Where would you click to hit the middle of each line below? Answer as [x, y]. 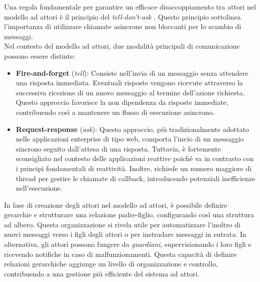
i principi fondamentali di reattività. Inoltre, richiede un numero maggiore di [134, 168]
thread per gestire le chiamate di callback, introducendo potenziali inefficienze [136, 178]
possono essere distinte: [40, 55]
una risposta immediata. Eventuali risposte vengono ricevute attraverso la [129, 83]
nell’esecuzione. [39, 188]
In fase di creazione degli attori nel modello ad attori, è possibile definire [116, 204]
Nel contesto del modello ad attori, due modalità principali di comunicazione [122, 46]
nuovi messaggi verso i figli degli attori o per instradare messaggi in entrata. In [125, 234]
